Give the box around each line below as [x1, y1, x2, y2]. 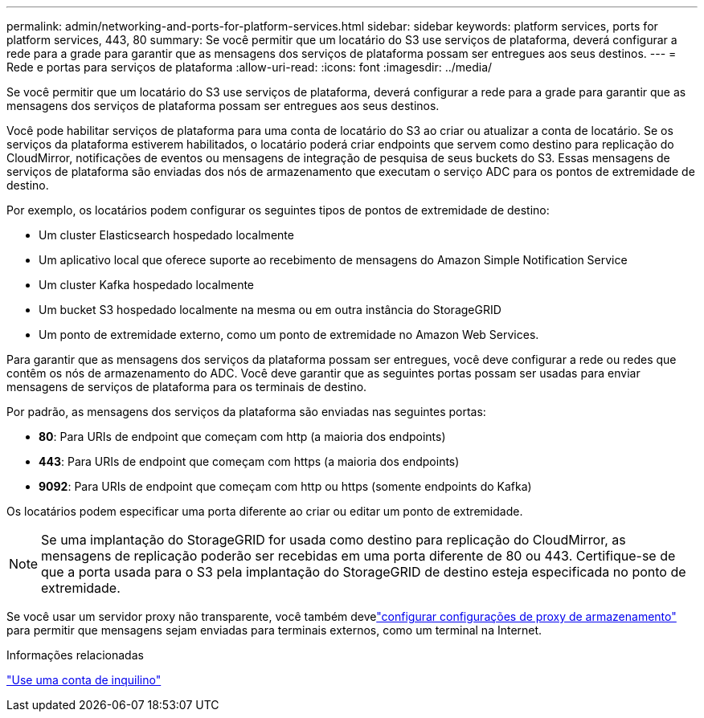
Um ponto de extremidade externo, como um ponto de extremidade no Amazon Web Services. [39, 328, 539, 341]
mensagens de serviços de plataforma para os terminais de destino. [6, 380, 367, 394]
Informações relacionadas [6, 648, 144, 662]
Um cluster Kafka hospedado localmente [39, 278, 255, 292]
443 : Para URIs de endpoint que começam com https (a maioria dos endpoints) [39, 455, 460, 468]
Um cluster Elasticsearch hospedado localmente [39, 228, 294, 242]
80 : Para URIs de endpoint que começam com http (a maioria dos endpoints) [39, 430, 446, 443]
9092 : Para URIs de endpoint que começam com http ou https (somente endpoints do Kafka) [39, 479, 532, 493]
